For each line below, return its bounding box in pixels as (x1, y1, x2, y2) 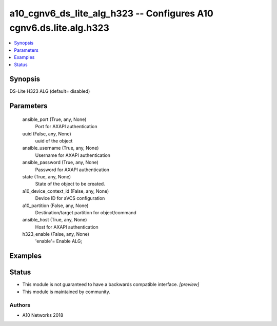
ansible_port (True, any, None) (22, 116, 87, 123)
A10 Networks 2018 (22, 312, 64, 318)
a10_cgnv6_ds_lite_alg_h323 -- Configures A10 (9, 8, 214, 19)
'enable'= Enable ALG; (35, 238, 83, 244)
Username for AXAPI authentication (35, 152, 110, 158)
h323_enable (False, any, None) (22, 231, 90, 237)
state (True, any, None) (22, 173, 71, 179)
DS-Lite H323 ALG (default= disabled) (9, 88, 90, 94)
